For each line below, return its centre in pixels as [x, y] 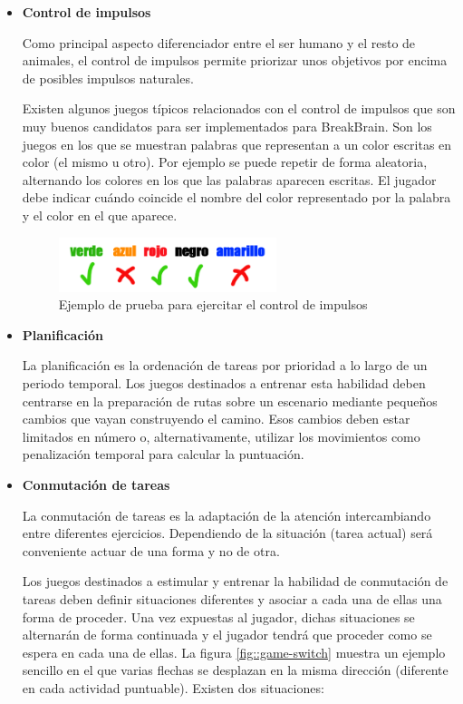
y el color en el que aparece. [100, 215]
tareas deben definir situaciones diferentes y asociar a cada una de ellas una [232, 598]
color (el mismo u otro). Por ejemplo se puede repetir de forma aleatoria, [225, 162]
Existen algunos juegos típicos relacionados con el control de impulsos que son [239, 108]
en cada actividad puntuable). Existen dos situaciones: [173, 687]
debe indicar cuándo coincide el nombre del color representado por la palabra [236, 197]
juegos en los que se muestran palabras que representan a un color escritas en [237, 144]
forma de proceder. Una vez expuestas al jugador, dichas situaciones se [218, 616]
